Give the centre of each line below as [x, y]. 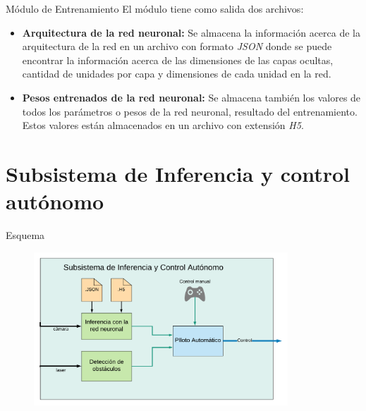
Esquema [25, 235]
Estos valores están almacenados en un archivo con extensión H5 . [163, 125]
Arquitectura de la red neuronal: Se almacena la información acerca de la [191, 32]
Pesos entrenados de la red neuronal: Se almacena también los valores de [191, 97]
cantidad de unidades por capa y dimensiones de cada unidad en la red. [177, 74]
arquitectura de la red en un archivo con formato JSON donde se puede [177, 46]
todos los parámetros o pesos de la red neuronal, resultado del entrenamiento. [190, 111]
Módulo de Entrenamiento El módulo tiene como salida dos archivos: [155, 8]
